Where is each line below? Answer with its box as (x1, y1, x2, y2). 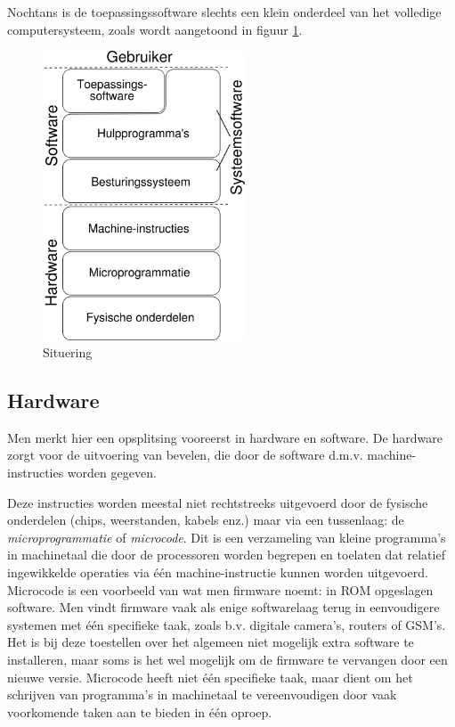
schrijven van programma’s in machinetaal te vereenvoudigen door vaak (7, 685, 397, 704)
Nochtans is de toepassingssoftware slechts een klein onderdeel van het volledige (7, 3, 442, 20)
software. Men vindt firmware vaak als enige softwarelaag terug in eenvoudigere (7, 598, 440, 617)
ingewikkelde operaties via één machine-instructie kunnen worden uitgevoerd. (7, 563, 428, 582)
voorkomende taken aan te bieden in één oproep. (7, 702, 272, 721)
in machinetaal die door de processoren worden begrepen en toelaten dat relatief (7, 545, 445, 564)
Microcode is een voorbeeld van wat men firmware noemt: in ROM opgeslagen (7, 580, 434, 599)
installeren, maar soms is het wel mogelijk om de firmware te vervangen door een (7, 650, 448, 669)
